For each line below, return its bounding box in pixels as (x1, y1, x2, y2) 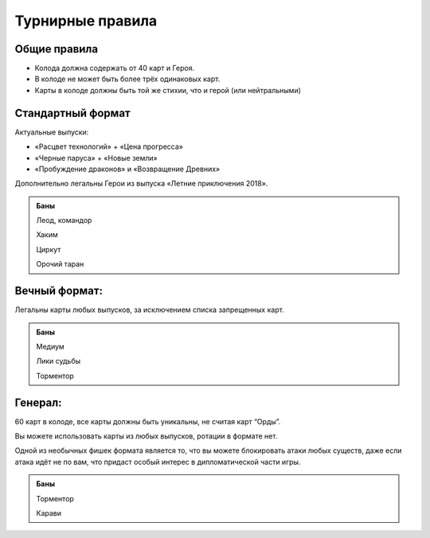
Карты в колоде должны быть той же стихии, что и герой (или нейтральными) (34, 85, 302, 95)
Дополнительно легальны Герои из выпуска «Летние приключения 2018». (14, 179, 268, 189)
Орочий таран (36, 259, 84, 269)
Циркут (36, 244, 61, 254)
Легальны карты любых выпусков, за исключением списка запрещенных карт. (14, 305, 284, 314)
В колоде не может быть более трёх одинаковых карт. (34, 74, 221, 84)
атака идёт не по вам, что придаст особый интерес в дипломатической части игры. (14, 457, 301, 466)
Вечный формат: (14, 284, 104, 298)
